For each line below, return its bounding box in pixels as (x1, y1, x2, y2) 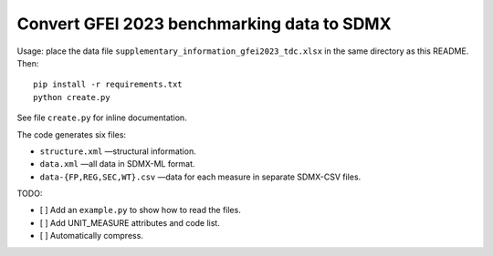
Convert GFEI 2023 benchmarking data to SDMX (16, 14, 392, 34)
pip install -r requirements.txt (33, 79, 183, 90)
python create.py (33, 92, 110, 102)
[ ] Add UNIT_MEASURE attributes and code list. (39, 217, 221, 228)
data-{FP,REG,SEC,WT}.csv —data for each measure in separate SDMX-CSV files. (39, 171, 362, 182)
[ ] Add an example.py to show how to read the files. (39, 205, 241, 216)
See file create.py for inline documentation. (16, 112, 187, 123)
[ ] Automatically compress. (39, 230, 143, 241)
